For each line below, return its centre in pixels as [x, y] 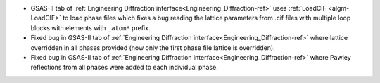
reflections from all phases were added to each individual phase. [124, 68]
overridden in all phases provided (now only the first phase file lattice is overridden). [153, 47]
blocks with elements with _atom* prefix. [90, 27]
